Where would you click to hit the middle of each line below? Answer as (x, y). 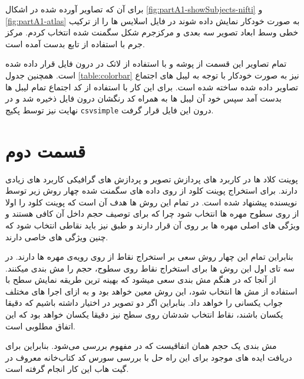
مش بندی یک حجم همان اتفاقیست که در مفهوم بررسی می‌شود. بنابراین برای (141, 346)
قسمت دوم (46, 150)
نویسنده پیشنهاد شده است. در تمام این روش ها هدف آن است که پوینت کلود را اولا (151, 202)
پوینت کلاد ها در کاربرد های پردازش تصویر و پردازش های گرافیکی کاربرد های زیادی (152, 179)
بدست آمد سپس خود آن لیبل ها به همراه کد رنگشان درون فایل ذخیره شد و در (143, 98)
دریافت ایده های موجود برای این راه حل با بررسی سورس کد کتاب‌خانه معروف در (149, 357)
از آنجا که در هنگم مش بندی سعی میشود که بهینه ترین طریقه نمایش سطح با (141, 280)
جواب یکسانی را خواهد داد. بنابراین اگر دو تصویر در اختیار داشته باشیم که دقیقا (144, 303)
